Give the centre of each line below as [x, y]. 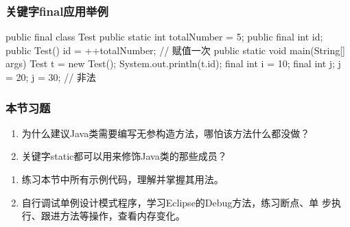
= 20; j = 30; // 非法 [51, 77]
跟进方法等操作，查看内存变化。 [113, 216]
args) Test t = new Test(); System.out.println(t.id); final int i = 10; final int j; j [173, 63]
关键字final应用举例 [57, 11]
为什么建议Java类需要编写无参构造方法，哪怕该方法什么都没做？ [166, 133]
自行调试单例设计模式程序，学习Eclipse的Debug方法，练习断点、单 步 [176, 202]
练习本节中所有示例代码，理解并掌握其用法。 [122, 179]
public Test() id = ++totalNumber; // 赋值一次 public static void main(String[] [175, 50]
